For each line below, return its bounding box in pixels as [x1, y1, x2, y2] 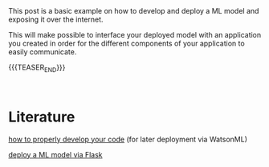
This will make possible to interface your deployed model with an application [8, 30, 262, 39]
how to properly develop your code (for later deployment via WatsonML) [8, 134, 247, 144]
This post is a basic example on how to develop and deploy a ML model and [8, 6, 259, 15]
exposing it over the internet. [8, 14, 104, 24]
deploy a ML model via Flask [8, 149, 103, 159]
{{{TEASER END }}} [8, 62, 66, 74]
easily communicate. [8, 47, 77, 57]
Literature [8, 108, 75, 125]
